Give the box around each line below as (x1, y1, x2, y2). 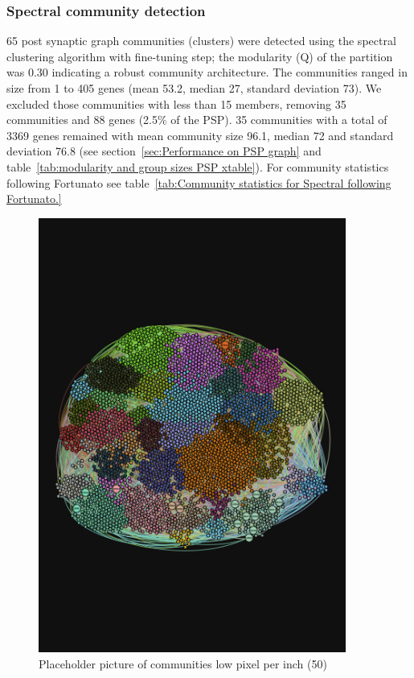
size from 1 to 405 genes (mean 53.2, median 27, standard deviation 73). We (6, 80, 382, 96)
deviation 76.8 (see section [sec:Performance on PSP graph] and (6, 143, 322, 159)
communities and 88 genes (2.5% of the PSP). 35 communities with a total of (6, 111, 387, 128)
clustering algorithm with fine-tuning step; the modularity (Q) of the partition (6, 48, 393, 64)
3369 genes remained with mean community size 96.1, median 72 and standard (6, 126, 394, 143)
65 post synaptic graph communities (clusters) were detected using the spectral (6, 32, 396, 49)
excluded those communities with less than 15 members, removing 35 (6, 95, 346, 112)
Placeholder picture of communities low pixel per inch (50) (39, 655, 327, 672)
